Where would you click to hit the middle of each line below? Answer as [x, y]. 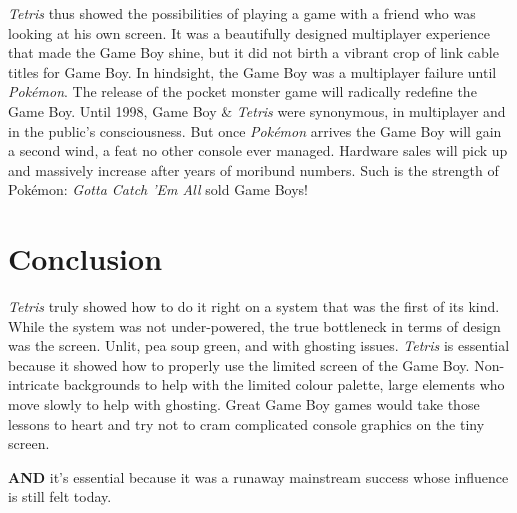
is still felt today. [60, 496]
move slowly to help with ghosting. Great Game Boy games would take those [244, 404]
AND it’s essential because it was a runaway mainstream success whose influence [258, 476]
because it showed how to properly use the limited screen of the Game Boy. [239, 364]
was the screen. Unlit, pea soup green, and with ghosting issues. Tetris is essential [259, 345]
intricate [33, 384]
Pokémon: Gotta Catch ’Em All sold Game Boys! [158, 189]
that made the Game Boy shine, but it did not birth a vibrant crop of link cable [253, 52]
